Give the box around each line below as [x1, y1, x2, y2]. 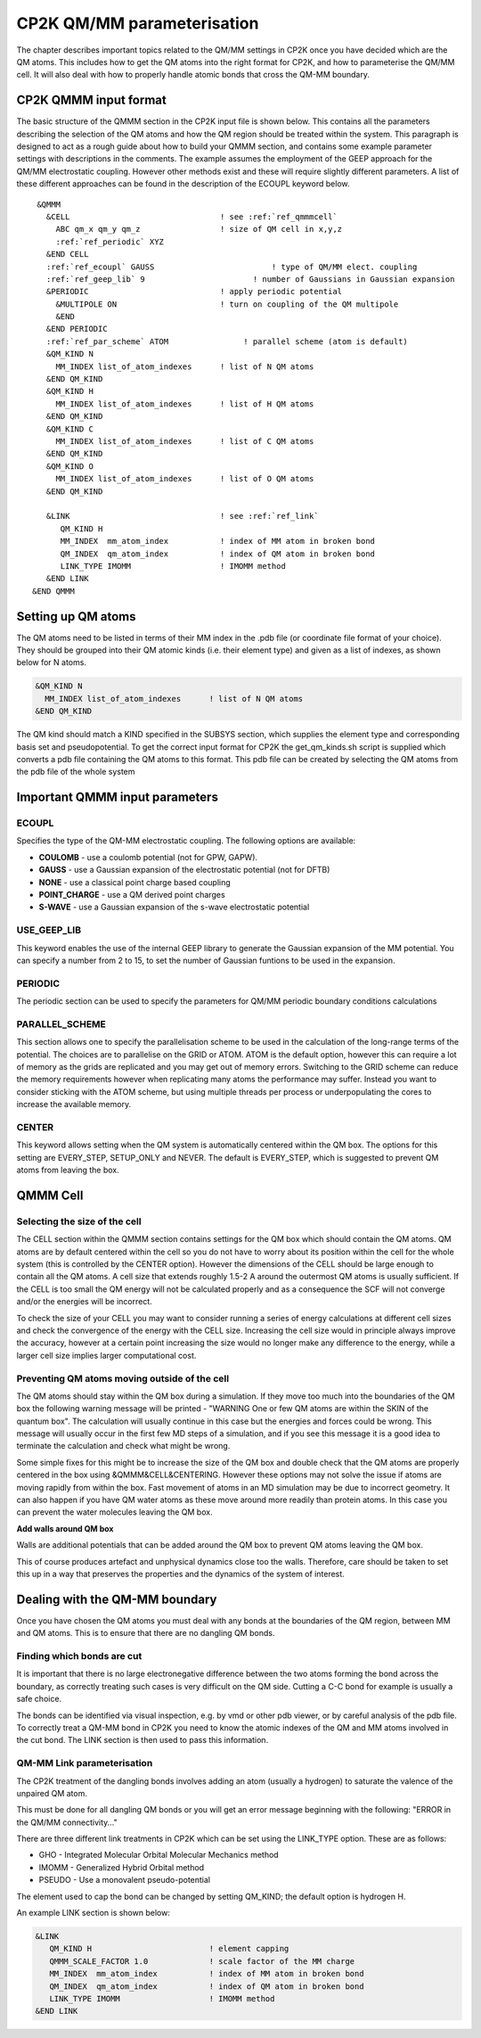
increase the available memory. [16, 1099, 132, 1110]
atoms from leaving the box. [16, 1164, 119, 1176]
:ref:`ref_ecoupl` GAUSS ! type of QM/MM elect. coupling [45, 261, 418, 272]
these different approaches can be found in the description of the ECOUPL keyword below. [16, 178, 350, 189]
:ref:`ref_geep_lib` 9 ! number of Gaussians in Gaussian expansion [45, 274, 455, 284]
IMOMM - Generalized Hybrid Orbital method [38, 1861, 205, 1872]
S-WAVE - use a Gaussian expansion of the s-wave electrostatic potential [38, 901, 310, 913]
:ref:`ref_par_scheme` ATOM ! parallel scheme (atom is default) [45, 336, 409, 347]
